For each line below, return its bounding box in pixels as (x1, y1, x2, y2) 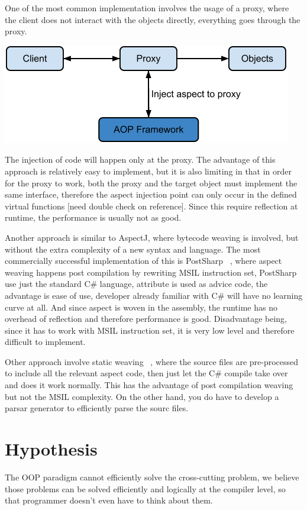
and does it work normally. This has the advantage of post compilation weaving (5, 379, 293, 391)
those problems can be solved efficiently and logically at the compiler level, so (5, 482, 286, 495)
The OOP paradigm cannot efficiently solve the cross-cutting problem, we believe (5, 470, 299, 483)
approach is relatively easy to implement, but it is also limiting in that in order (5, 164, 292, 177)
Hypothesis (5, 437, 98, 461)
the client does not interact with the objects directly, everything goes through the (5, 13, 300, 25)
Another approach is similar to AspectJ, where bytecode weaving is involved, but (5, 231, 299, 243)
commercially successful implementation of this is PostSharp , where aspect (5, 254, 282, 267)
